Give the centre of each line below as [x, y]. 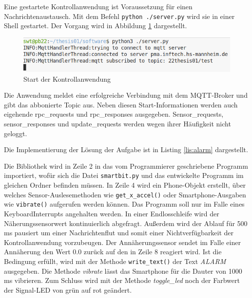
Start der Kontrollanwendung [67, 79]
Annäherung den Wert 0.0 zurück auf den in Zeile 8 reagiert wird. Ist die [113, 252]
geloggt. [16, 133]
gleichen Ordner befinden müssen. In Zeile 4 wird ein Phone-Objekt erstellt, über [125, 185]
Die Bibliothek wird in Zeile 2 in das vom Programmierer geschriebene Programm [126, 166]
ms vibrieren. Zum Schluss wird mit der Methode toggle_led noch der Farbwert [122, 280]
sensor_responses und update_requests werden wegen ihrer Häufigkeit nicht [117, 123]
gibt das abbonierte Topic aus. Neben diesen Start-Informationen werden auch [121, 104]
